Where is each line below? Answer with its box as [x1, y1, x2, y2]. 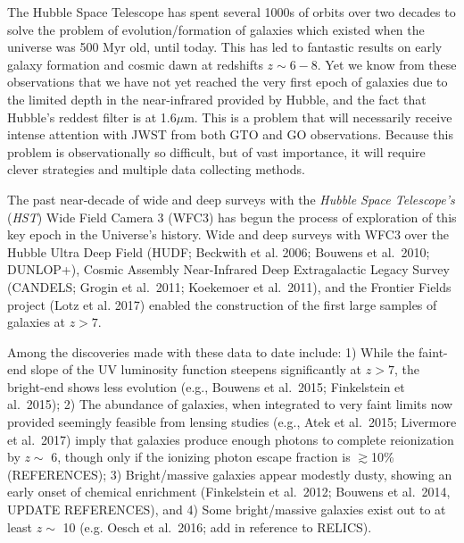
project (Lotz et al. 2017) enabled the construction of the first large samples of [7, 295, 437, 313]
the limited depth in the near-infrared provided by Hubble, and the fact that [7, 89, 427, 108]
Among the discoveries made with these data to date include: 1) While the [7, 342, 415, 361]
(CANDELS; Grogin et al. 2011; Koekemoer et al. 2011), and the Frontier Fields [7, 277, 452, 296]
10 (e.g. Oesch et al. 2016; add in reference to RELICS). [62, 517, 372, 536]
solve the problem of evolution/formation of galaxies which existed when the [7, 20, 425, 38]
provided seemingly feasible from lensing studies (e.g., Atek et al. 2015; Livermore [7, 413, 457, 431]
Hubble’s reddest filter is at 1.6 [7, 107, 177, 126]
